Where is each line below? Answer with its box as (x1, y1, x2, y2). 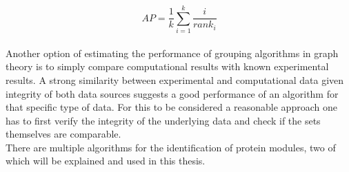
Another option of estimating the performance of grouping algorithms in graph (6, 45, 339, 60)
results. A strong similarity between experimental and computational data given (6, 72, 344, 87)
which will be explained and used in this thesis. (6, 153, 206, 168)
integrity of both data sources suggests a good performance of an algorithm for (6, 86, 339, 100)
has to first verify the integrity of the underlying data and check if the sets (6, 113, 321, 127)
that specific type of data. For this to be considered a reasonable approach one (6, 100, 337, 114)
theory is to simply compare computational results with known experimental (6, 59, 329, 74)
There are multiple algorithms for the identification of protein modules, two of (6, 140, 336, 154)
